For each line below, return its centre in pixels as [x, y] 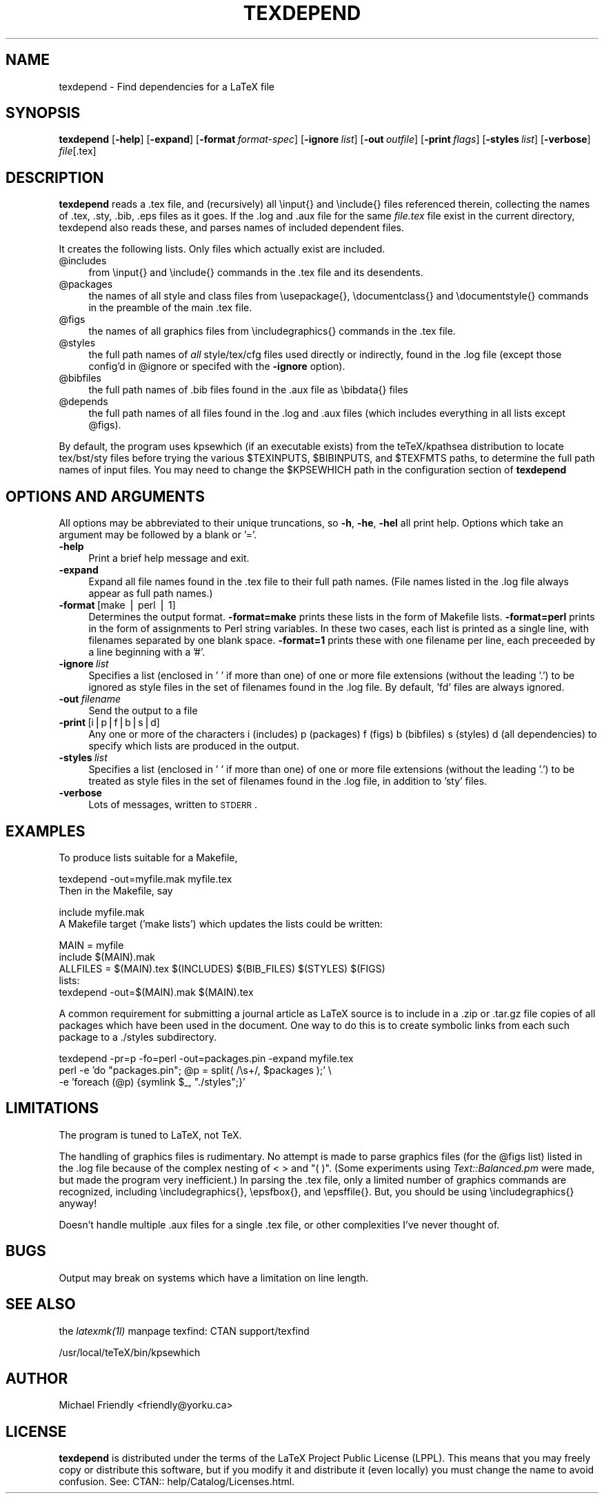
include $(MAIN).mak [107, 957]
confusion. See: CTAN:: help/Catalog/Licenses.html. [177, 1482]
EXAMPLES [46, 831]
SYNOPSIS [43, 113]
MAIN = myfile [91, 945]
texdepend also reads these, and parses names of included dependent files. [232, 228]
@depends [83, 402]
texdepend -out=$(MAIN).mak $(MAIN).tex [156, 992]
